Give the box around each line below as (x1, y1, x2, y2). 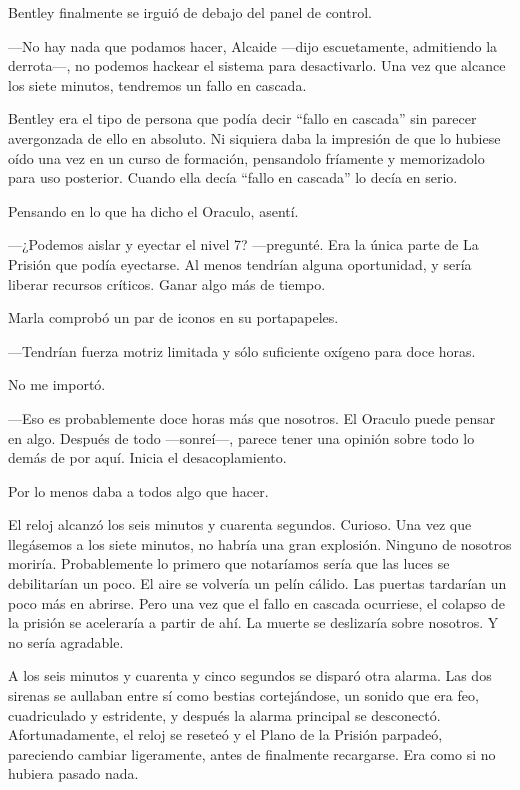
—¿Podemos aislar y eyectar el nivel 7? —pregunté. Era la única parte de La (8, 234, 479, 255)
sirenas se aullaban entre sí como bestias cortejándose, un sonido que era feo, (8, 685, 479, 706)
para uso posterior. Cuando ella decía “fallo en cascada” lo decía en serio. (8, 167, 458, 188)
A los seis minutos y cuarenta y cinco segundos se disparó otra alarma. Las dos (8, 665, 492, 686)
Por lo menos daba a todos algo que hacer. (8, 480, 269, 501)
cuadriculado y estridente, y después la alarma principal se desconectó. (8, 704, 441, 725)
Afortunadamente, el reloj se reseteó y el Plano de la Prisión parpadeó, (8, 724, 443, 745)
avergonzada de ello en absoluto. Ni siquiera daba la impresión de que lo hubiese (8, 127, 501, 148)
